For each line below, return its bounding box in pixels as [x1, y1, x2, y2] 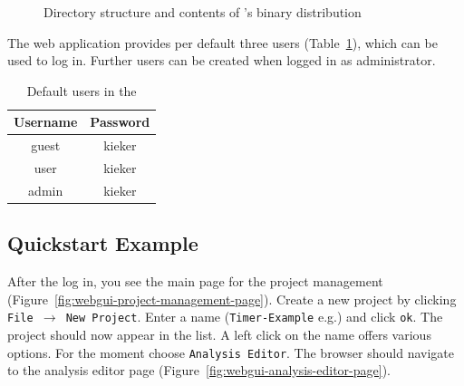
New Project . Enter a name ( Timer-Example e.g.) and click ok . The [65, 307, 443, 326]
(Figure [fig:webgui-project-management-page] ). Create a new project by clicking [7, 289, 457, 308]
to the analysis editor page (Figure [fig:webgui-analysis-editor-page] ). [7, 361, 391, 380]
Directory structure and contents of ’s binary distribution [43, 3, 362, 21]
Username [14, 112, 78, 131]
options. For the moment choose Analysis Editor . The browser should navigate [7, 343, 455, 362]
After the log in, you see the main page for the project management [7, 272, 383, 291]
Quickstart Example [7, 229, 198, 257]
